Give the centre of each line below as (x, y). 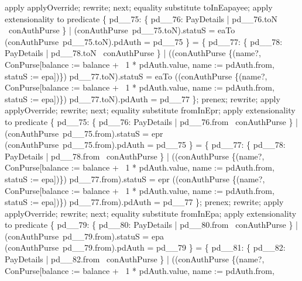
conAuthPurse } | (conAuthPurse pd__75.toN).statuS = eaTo (122, 30)
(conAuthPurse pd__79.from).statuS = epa (84, 236)
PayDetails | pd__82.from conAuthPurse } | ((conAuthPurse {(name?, (135, 259)
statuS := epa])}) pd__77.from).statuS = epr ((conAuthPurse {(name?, (135, 178)
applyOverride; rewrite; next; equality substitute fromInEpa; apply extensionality (151, 213)
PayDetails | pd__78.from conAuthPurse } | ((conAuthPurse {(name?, (135, 156)
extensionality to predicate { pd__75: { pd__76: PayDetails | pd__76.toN (141, 18)
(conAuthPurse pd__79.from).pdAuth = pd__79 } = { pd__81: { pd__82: (145, 247)
